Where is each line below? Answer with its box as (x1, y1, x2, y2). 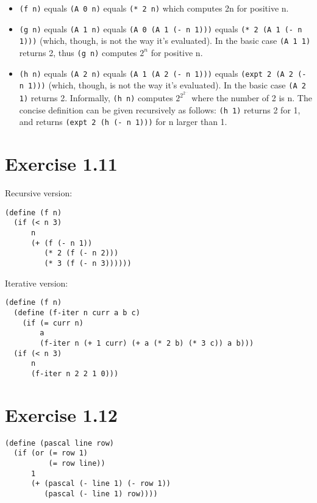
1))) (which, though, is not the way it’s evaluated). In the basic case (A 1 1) (19, 34, 311, 47)
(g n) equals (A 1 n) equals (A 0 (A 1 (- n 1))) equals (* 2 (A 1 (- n (19, 22, 302, 35)
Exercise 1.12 (5, 402, 118, 427)
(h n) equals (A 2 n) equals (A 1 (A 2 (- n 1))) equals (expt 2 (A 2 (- (19, 66, 307, 79)
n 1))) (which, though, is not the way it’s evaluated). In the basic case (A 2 (19, 79, 306, 91)
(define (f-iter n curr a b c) (13, 308, 140, 317)
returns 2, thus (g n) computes (19, 46, 137, 59)
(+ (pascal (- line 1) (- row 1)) (30, 479, 171, 488)
